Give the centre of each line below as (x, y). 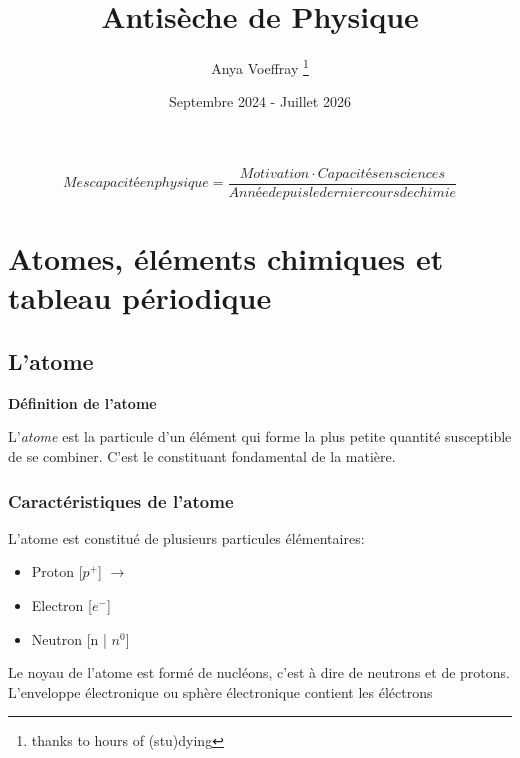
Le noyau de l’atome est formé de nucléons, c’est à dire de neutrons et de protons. (259, 672)
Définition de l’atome (82, 402)
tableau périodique (140, 297)
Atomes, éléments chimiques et (226, 258)
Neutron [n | (69, 638)
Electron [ (61, 604)
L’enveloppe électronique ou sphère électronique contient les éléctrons (220, 691)
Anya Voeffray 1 (260, 66)
